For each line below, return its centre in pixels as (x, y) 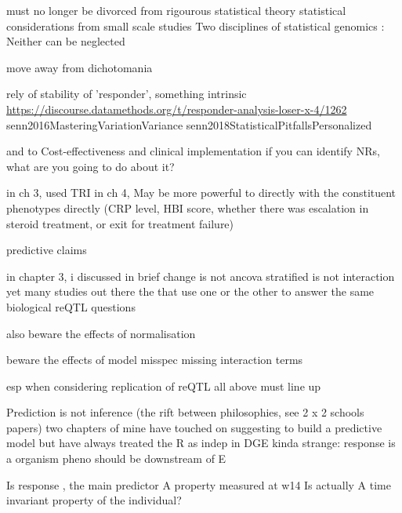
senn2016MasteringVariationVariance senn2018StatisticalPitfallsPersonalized (189, 124)
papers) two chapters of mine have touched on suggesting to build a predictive (194, 427)
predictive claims (47, 250)
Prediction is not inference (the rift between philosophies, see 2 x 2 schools (185, 412)
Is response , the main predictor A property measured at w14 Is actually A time (199, 484)
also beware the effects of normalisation (101, 333)
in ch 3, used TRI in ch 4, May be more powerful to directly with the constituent (201, 193)
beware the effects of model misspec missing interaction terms (155, 360)
